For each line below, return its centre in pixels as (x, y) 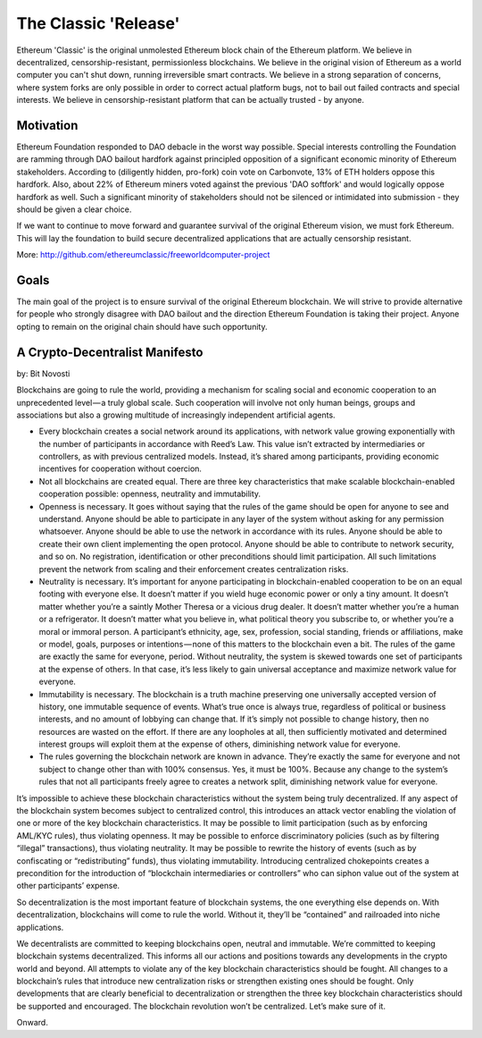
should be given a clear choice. (74, 209)
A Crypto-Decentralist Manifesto (110, 352)
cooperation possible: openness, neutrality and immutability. (150, 494)
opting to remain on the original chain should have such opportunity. (142, 326)
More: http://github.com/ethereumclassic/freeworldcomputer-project (143, 255)
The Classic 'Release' (98, 23)
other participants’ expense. (68, 886)
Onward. (32, 1023)
